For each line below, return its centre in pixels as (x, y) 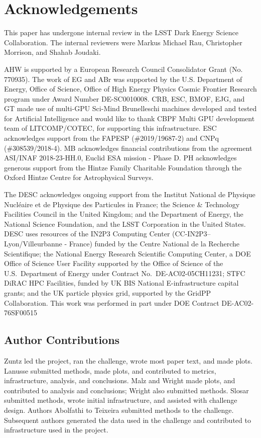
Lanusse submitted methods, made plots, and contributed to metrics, (110, 370)
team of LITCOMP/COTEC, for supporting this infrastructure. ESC (110, 128)
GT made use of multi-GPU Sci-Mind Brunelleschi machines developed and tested (130, 108)
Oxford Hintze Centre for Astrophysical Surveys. (79, 177)
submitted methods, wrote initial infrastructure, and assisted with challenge (121, 400)
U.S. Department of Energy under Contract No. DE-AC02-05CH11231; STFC (125, 273)
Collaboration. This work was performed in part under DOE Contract (112, 302)
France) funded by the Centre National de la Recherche (154, 243)
